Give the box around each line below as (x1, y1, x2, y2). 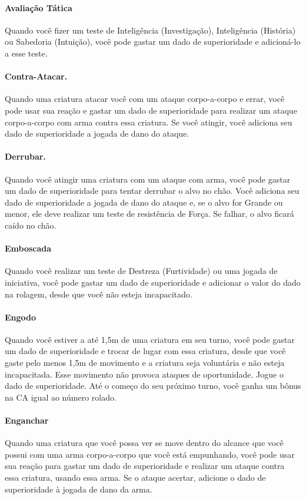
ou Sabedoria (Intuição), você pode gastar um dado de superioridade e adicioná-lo (5, 35, 301, 48)
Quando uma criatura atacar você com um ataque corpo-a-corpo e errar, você (5, 92, 285, 105)
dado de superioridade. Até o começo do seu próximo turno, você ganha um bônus (5, 379, 301, 392)
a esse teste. (5, 47, 48, 59)
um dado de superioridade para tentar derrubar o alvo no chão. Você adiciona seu (5, 184, 300, 197)
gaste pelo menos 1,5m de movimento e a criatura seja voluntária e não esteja (5, 356, 285, 369)
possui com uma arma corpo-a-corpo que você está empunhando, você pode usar (5, 448, 295, 460)
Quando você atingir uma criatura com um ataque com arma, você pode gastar (5, 173, 291, 185)
